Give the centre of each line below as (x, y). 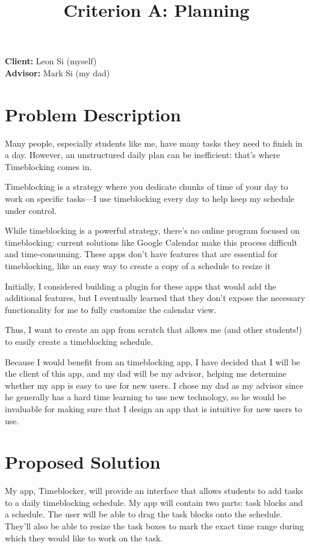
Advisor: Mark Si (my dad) (57, 72)
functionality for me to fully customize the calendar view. (111, 309)
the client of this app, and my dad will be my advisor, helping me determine (146, 373)
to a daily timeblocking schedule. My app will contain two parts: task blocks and (154, 502)
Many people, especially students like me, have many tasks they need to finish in (154, 143)
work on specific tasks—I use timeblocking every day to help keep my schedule (150, 199)
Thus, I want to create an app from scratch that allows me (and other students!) (153, 330)
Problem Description (93, 114)
